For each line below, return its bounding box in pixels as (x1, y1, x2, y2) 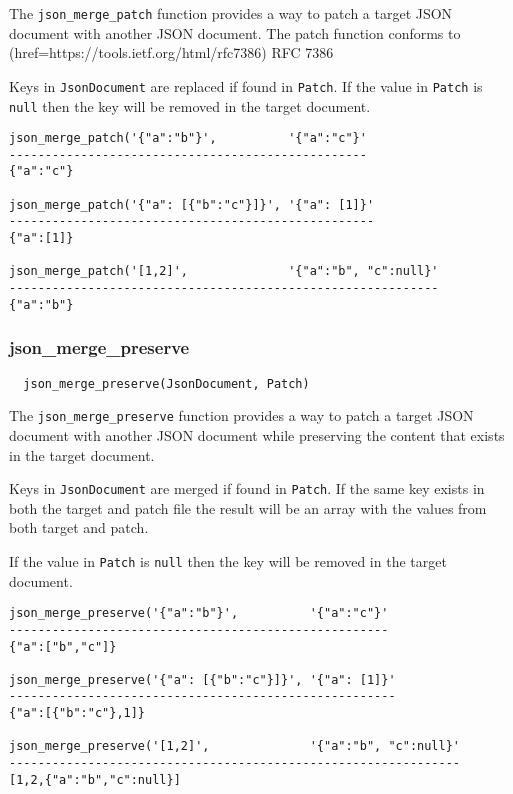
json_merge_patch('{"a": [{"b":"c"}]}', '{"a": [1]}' (9, 197, 375, 212)
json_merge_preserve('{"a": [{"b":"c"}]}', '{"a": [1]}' (9, 672, 396, 687)
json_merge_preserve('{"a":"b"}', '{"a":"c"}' (9, 606, 389, 621)
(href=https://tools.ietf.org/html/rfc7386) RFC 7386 (9, 42, 334, 63)
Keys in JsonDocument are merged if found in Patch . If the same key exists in (9, 478, 485, 499)
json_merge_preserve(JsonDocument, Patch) (23, 376, 310, 391)
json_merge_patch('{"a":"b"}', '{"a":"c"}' (9, 131, 367, 146)
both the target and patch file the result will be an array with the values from (9, 497, 487, 518)
